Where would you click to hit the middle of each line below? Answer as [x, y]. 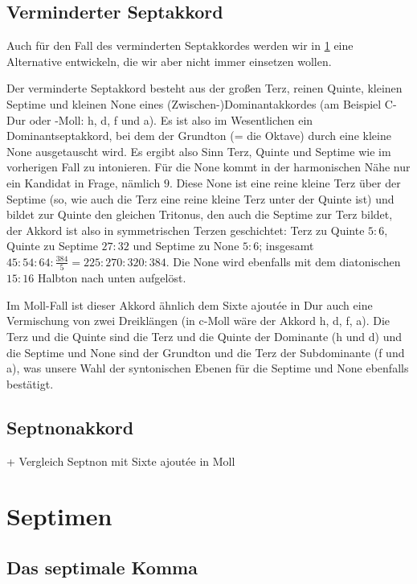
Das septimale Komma [102, 567]
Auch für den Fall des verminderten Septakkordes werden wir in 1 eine [180, 45]
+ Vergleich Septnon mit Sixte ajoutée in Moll [121, 461]
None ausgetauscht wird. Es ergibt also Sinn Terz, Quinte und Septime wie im [199, 151]
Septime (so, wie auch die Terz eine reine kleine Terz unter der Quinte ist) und [200, 198]
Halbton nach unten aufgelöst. [112, 278]
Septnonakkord [70, 427]
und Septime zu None [186, 246]
